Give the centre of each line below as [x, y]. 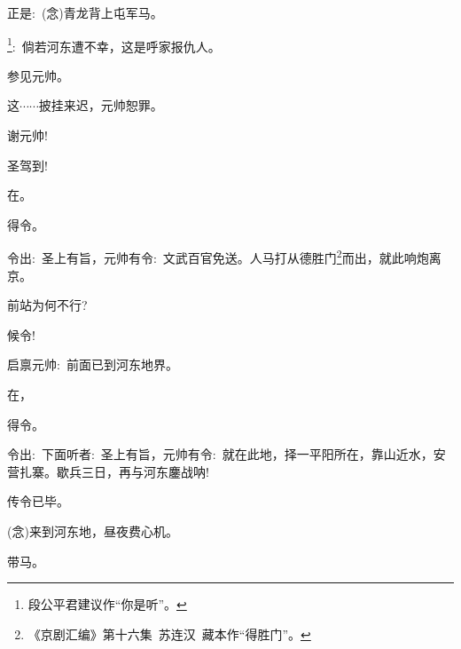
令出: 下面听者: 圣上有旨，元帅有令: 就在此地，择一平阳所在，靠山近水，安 [227, 454]
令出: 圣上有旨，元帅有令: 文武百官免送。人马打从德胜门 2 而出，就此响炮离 [224, 257]
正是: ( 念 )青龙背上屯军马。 [85, 12]
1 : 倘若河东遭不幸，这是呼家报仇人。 [114, 44]
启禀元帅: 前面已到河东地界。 [93, 364]
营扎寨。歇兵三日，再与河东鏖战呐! [108, 471]
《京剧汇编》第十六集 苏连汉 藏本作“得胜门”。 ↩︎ [169, 633]
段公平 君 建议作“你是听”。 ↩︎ [107, 604]
